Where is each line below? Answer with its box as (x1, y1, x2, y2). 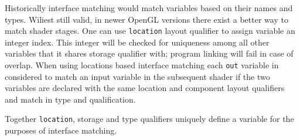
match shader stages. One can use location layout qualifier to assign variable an (5, 24, 295, 37)
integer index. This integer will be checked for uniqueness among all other (5, 36, 270, 48)
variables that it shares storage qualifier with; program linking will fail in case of (5, 47, 294, 60)
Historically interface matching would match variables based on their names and (5, 2, 293, 13)
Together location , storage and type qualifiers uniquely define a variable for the (5, 113, 294, 125)
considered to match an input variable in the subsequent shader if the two (5, 70, 270, 82)
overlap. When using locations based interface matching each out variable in (5, 59, 279, 71)
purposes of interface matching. (5, 124, 117, 136)
